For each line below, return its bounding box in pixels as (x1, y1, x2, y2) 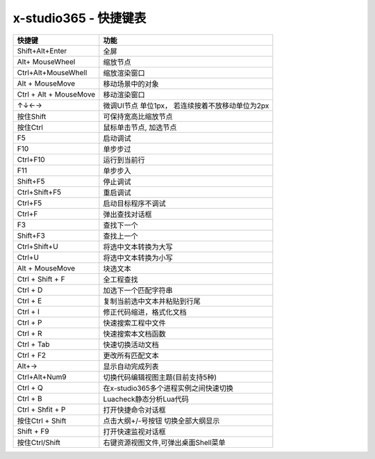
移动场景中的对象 (103, 79, 159, 88)
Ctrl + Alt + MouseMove (17, 89, 96, 99)
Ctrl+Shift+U (17, 241, 58, 251)
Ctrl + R (17, 328, 42, 338)
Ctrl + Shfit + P (17, 404, 66, 414)
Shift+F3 (17, 230, 45, 240)
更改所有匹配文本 (103, 351, 159, 360)
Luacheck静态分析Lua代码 (103, 394, 189, 403)
